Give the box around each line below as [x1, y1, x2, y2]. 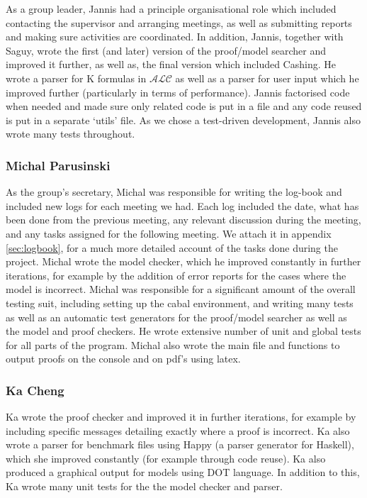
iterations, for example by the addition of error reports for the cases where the [6, 267, 346, 282]
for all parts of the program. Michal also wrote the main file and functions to [6, 337, 340, 352]
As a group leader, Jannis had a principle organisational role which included [6, 1, 337, 16]
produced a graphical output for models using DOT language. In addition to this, [6, 465, 360, 480]
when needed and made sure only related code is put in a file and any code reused [6, 99, 362, 114]
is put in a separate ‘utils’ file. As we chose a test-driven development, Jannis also [6, 112, 361, 127]
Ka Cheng [6, 381, 64, 399]
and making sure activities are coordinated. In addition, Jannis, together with [6, 29, 344, 44]
